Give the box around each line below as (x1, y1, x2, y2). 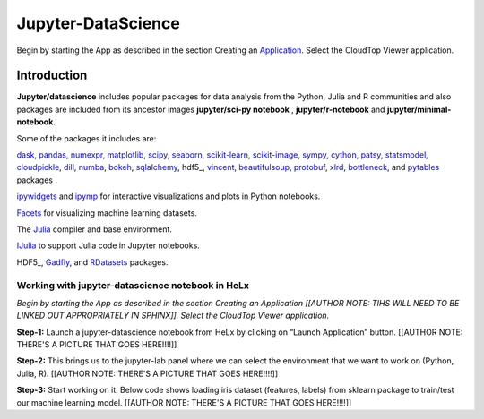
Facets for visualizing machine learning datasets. (16, 207, 197, 218)
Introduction (16, 68, 88, 83)
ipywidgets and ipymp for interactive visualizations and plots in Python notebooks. (16, 191, 321, 201)
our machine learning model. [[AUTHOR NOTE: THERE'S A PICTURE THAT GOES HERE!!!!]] (16, 397, 352, 407)
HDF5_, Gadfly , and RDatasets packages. (16, 256, 169, 268)
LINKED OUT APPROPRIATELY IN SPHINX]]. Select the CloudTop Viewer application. (16, 310, 330, 321)
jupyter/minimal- (386, 104, 452, 115)
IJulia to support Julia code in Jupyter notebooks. (16, 240, 201, 251)
